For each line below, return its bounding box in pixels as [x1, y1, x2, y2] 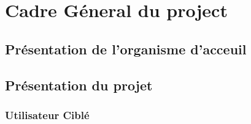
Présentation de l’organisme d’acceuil [5, 39, 247, 58]
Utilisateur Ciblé [5, 107, 90, 122]
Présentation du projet [5, 75, 153, 94]
